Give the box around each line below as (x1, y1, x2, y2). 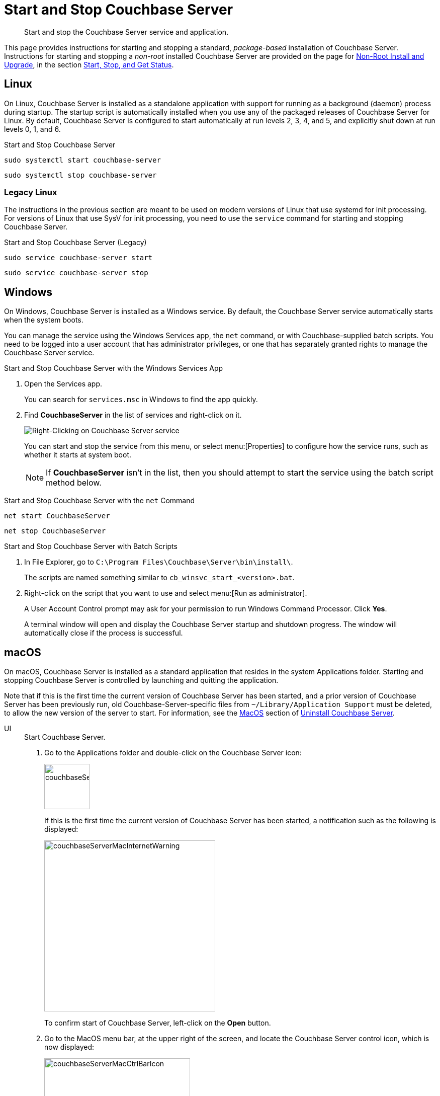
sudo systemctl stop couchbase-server (4, 171, 157, 179)
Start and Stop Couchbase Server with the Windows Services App (4, 364, 223, 373)
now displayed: (44, 1043, 95, 1052)
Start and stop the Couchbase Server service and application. (24, 27, 229, 36)
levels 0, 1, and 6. (4, 124, 61, 133)
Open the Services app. (24, 379, 103, 388)
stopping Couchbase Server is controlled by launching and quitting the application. (4, 676, 279, 685)
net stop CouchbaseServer (4, 527, 106, 535)
